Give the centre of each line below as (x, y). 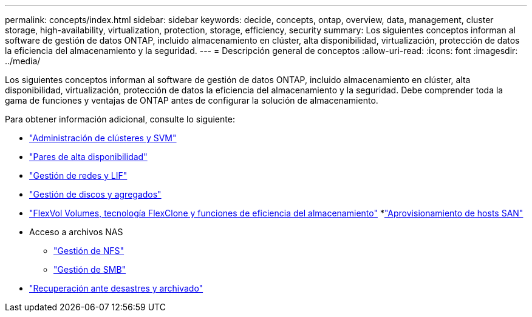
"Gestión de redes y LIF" (78, 175)
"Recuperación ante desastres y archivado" (116, 288)
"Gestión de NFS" (89, 251)
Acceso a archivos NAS (76, 232)
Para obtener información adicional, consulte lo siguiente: (120, 119)
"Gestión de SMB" (90, 269)
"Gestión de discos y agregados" (95, 194)
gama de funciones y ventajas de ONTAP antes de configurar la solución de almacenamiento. (192, 100)
